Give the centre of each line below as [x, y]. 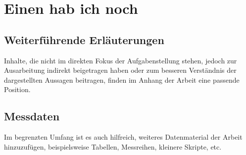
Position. [17, 89]
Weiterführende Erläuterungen [84, 39]
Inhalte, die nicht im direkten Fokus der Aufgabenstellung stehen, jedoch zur [121, 60]
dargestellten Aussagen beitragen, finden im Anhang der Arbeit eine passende [122, 79]
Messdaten [32, 116]
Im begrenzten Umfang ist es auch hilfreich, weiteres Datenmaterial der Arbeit [123, 137]
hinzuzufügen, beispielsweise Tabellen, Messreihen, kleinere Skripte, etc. [113, 146]
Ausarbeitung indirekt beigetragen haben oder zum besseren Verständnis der [120, 70]
